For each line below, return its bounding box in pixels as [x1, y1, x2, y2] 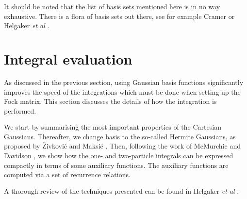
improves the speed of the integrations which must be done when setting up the [4, 86, 241, 97]
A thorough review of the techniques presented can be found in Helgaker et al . [4, 185, 239, 196]
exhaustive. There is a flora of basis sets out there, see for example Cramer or [4, 11, 235, 21]
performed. [4, 105, 36, 116]
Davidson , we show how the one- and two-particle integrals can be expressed [4, 150, 233, 161]
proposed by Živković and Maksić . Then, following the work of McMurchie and [4, 141, 241, 151]
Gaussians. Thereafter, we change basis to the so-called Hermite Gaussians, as [4, 131, 236, 141]
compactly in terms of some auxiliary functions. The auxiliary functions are [4, 160, 229, 170]
